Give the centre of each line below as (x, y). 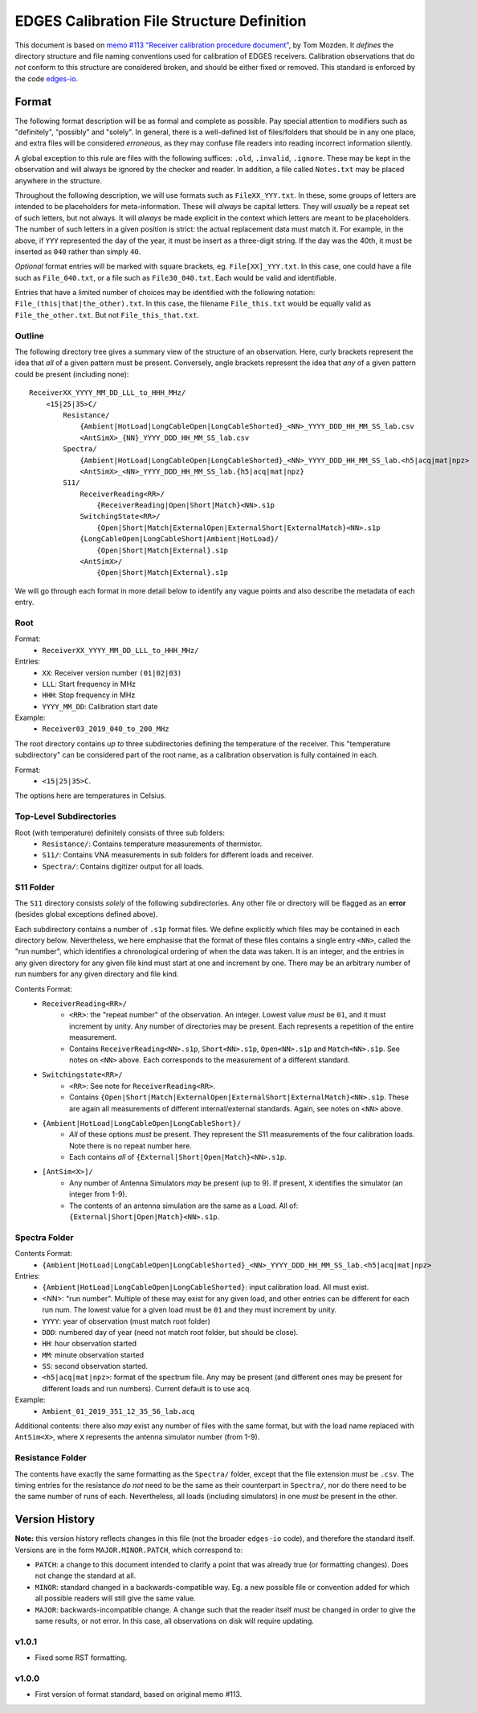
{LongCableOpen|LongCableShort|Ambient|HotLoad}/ (179, 539)
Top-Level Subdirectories (65, 816)
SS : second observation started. (95, 1366)
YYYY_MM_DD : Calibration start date (100, 706)
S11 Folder (35, 887)
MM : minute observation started (93, 1354)
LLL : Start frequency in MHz (89, 684)
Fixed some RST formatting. (81, 1658)
